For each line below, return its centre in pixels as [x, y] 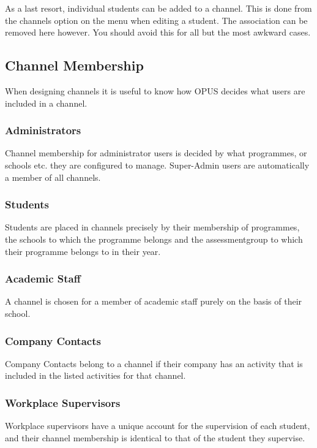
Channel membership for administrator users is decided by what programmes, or [156, 153]
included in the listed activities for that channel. [95, 375]
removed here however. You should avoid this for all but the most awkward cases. [158, 32]
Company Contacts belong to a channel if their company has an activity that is [154, 363]
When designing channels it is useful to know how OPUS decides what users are [155, 90]
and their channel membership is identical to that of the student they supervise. [155, 437]
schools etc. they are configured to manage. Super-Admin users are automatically [157, 165]
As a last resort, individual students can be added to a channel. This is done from [158, 8]
